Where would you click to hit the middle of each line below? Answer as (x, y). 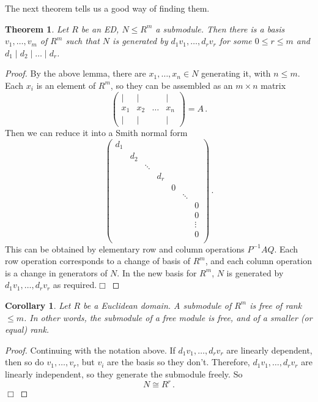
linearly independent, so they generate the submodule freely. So (124, 374)
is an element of (66, 85)
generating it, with (236, 73)
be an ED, (100, 28)
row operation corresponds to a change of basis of (98, 261)
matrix (273, 85)
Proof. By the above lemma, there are (76, 73)
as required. (75, 285)
